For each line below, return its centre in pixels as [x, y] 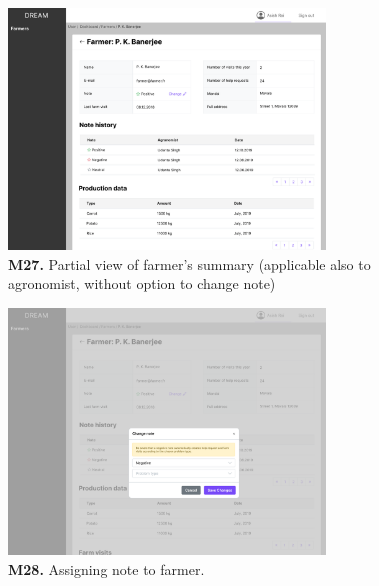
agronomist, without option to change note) [142, 283]
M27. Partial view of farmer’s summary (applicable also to [189, 263]
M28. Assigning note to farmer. [106, 568]
